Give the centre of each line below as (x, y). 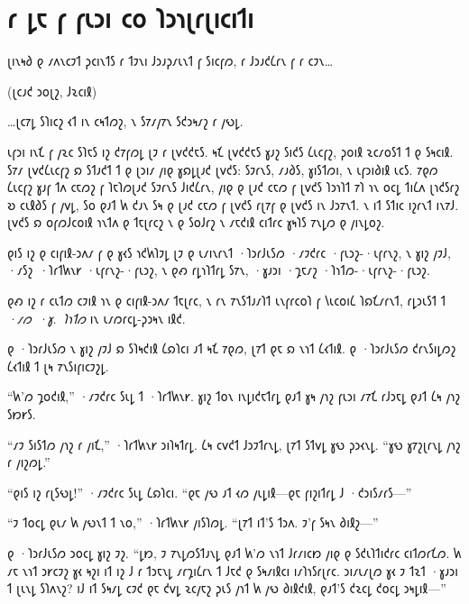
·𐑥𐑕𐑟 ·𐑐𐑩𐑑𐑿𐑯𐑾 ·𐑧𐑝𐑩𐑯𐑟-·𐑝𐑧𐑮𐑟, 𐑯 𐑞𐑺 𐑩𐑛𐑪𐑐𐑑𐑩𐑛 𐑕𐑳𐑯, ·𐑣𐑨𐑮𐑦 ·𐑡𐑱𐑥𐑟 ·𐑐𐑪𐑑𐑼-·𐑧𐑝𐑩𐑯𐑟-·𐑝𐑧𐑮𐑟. (219, 270)
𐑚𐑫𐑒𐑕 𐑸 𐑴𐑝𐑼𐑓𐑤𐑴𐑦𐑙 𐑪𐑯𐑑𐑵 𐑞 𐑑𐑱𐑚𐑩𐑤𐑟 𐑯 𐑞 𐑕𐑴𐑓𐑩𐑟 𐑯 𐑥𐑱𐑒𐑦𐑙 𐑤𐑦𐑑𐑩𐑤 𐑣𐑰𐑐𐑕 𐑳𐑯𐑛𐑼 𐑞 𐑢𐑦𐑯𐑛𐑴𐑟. (196, 222)
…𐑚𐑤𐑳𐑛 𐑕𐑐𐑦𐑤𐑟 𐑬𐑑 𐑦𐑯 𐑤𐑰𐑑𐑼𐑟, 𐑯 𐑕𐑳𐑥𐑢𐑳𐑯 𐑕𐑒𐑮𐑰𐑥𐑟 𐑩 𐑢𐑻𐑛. (125, 121)
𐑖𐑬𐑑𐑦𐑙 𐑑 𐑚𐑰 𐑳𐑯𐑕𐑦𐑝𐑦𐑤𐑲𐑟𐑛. (58, 366)
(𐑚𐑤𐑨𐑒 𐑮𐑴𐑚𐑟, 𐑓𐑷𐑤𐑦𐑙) (52, 91)
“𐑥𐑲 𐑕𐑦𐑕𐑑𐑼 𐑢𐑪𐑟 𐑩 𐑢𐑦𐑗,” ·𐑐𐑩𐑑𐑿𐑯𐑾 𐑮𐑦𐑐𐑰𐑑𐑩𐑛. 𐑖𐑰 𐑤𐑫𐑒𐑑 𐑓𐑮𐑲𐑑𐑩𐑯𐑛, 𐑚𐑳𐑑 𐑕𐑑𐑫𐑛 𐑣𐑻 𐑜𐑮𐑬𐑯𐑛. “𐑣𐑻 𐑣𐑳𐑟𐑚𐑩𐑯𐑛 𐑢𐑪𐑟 (234, 444)
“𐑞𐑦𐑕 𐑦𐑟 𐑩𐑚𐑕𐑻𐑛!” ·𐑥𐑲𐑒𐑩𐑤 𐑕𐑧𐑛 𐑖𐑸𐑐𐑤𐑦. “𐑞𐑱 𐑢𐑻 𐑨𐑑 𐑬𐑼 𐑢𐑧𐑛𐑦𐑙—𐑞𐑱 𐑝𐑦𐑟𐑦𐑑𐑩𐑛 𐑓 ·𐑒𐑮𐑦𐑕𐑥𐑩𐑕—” (210, 492)
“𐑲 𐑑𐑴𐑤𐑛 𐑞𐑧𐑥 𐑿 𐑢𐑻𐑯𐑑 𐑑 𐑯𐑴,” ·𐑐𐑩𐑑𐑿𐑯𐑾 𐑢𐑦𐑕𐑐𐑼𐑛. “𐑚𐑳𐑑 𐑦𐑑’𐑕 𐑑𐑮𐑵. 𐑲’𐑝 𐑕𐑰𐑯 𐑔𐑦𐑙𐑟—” (193, 522)
